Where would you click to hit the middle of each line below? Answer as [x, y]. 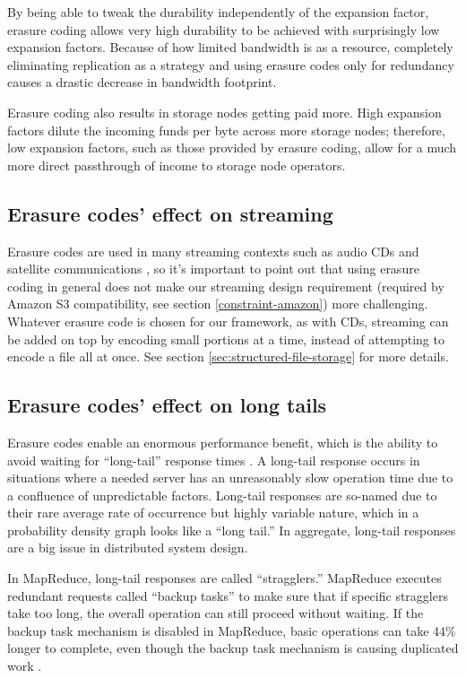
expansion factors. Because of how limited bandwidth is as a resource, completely [230, 47]
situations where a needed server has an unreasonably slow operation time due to [230, 478]
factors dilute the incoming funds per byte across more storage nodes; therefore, [226, 130]
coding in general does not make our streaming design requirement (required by [226, 286]
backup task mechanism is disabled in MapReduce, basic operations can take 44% [232, 630]
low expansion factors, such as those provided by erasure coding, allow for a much [232, 148]
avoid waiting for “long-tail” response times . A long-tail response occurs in [214, 460]
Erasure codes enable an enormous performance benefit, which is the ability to [223, 442]
